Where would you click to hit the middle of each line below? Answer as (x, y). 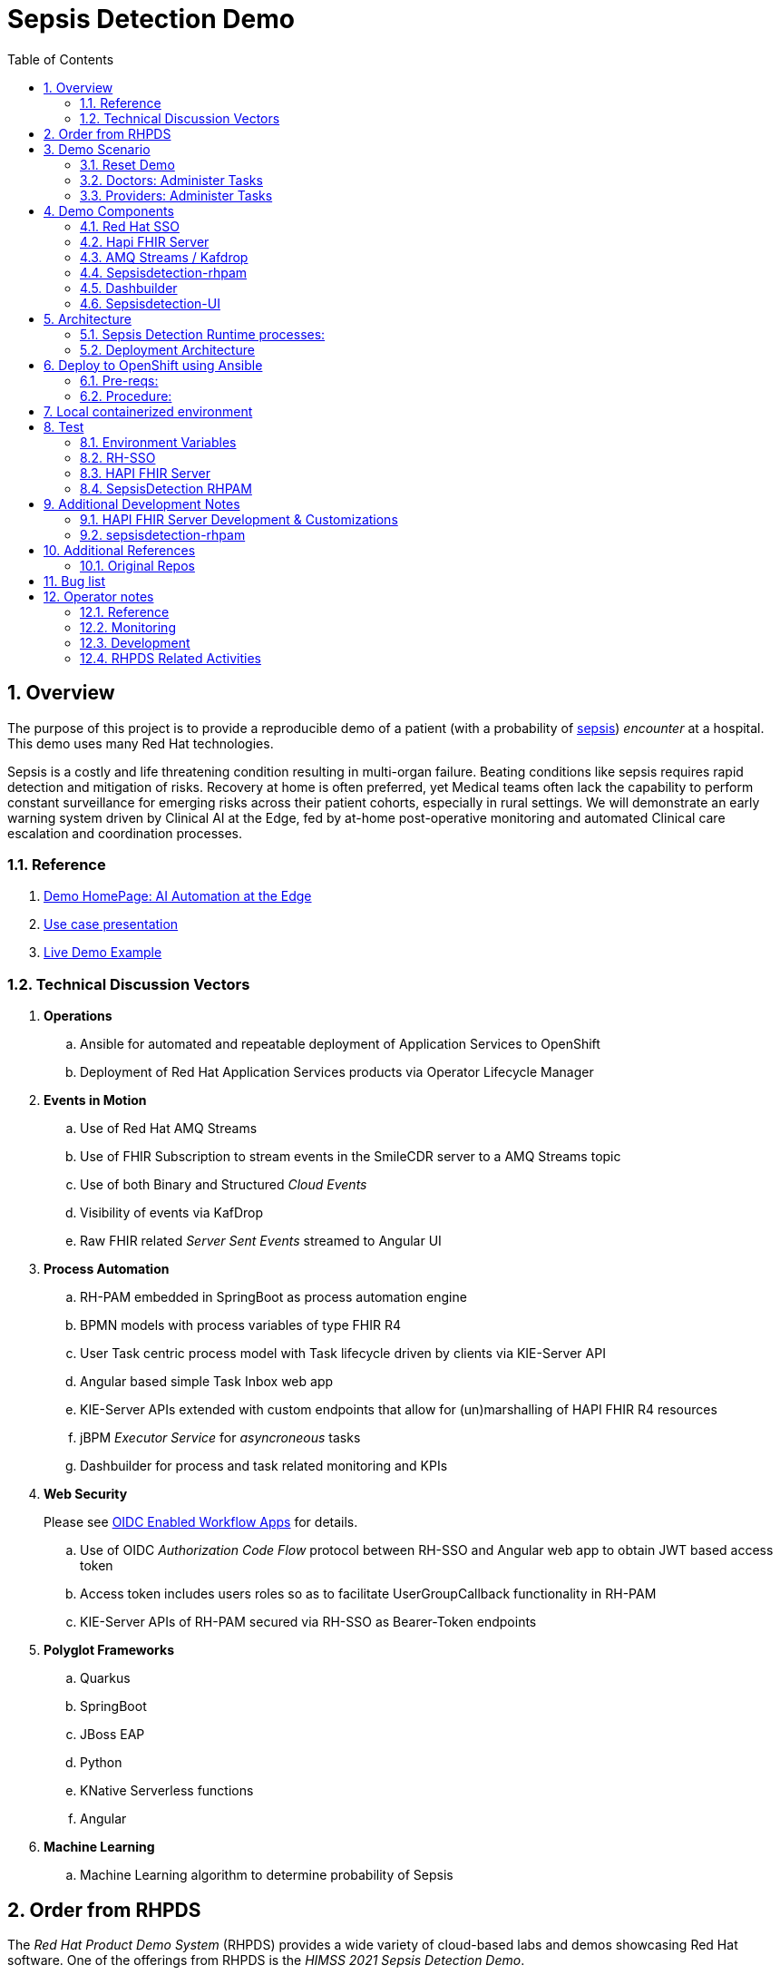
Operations (78, 1016)
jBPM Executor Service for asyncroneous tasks (220, 1438)
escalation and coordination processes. (125, 833)
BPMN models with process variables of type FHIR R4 (240, 1325)
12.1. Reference (125, 611)
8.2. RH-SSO (118, 457)
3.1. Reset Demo (127, 164)
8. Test (64, 426)
